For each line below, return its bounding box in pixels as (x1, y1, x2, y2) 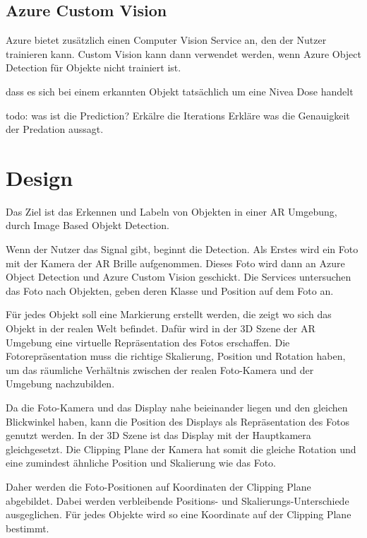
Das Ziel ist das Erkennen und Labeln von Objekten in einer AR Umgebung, (6, 204, 337, 218)
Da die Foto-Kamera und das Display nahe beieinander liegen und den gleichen (6, 400, 348, 415)
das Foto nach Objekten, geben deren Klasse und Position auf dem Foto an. (6, 283, 334, 298)
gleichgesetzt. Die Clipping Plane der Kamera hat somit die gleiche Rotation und (6, 441, 356, 456)
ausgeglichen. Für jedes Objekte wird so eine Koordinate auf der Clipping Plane (6, 507, 351, 522)
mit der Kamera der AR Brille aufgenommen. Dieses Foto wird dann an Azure (6, 255, 345, 270)
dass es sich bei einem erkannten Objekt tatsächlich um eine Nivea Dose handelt (6, 83, 354, 98)
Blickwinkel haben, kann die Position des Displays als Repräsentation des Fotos (6, 414, 349, 428)
